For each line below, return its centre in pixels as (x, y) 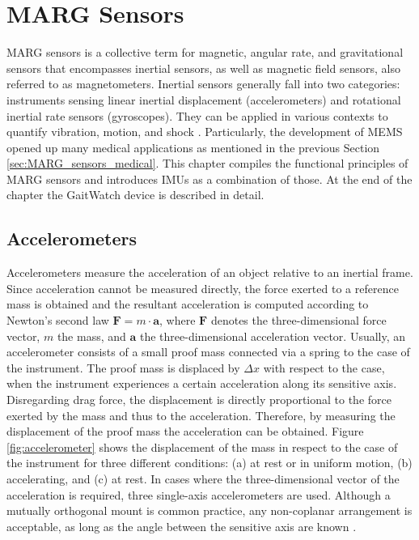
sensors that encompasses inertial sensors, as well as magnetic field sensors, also (203, 68)
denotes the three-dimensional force (298, 320)
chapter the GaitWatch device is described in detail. (135, 195)
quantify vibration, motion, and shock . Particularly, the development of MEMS (205, 132)
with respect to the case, (324, 367)
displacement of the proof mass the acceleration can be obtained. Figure (185, 431)
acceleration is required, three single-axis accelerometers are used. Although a (199, 494)
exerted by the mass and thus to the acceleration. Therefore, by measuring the (201, 415)
